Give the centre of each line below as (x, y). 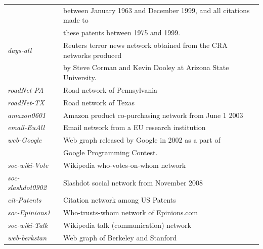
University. (80, 77)
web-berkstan (27, 237)
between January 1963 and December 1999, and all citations (157, 10)
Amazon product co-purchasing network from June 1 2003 (153, 115)
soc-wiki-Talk (28, 225)
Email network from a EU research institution (135, 127)
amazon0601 (27, 115)
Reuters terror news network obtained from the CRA (145, 45)
